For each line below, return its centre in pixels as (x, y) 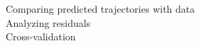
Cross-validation (41, 36)
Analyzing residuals (48, 22)
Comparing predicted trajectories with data (101, 8)
